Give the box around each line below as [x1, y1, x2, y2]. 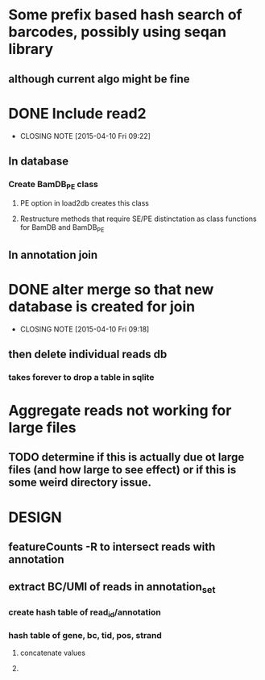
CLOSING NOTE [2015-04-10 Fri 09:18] [19, 324, 150, 334]
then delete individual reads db [8, 347, 168, 361]
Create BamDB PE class [8, 178, 98, 191]
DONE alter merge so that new [8, 280, 214, 298]
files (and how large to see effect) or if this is [8, 463, 237, 477]
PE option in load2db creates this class [19, 198, 149, 208]
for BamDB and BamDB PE [19, 223, 105, 235]
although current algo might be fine [8, 72, 191, 86]
